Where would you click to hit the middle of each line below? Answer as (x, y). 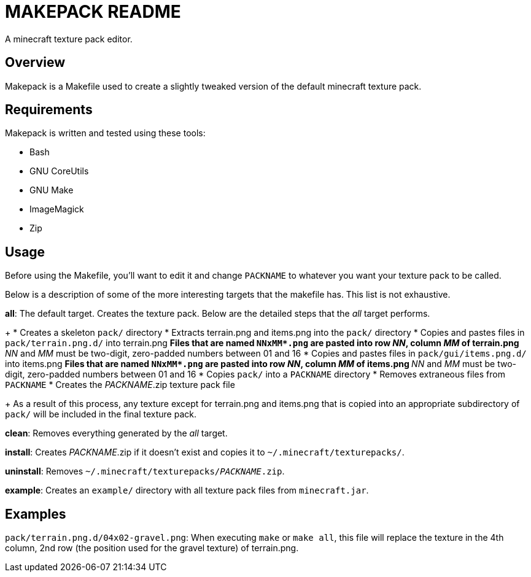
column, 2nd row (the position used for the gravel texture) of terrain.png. (152, 548)
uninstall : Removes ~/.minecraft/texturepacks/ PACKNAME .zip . (145, 471)
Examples (36, 514)
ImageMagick (57, 209)
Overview (35, 63)
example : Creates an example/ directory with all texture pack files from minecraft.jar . (187, 490)
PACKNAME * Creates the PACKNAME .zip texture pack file (120, 385)
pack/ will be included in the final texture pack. (101, 414)
